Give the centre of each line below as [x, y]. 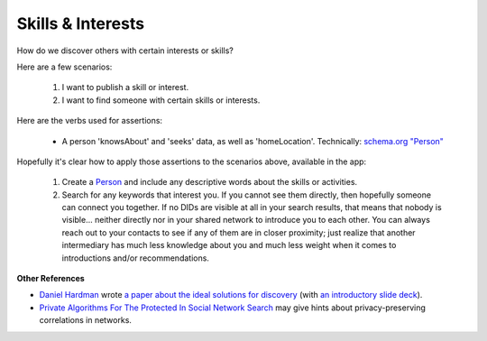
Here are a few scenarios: [64, 67]
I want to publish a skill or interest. [125, 88]
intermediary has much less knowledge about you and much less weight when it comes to [229, 245]
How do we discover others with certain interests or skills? [125, 51]
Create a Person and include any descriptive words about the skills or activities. [210, 182]
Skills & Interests [80, 23]
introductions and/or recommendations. [135, 258]
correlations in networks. [86, 320]
